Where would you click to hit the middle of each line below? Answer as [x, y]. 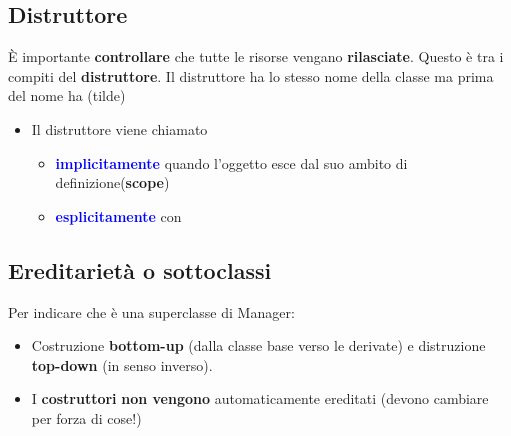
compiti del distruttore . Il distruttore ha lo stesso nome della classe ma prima [251, 75]
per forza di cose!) [86, 417]
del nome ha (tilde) [67, 95]
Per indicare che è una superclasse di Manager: [151, 311]
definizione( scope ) [112, 182]
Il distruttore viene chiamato [119, 128]
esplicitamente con [118, 215]
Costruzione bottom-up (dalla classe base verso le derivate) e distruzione [258, 345]
